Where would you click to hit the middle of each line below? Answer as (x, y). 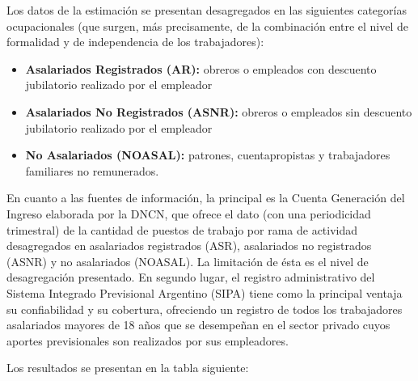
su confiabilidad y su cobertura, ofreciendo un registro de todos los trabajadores (205, 309)
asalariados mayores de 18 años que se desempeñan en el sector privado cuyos (198, 325)
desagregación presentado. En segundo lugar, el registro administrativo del (191, 277)
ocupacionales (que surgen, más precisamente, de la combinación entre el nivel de (207, 25)
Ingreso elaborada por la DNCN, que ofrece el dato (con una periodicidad (189, 213)
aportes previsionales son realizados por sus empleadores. (148, 340)
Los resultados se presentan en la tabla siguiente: (128, 368)
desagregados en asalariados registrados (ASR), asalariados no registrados (189, 246)
